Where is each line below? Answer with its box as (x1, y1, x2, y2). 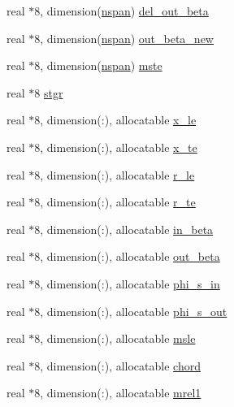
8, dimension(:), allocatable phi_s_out (34, 302, 227, 319)
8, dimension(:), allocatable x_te (34, 138, 197, 155)
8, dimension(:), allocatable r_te (34, 193, 196, 210)
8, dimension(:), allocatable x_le (34, 111, 197, 128)
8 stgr (34, 84, 63, 101)
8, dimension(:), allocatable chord (34, 357, 201, 374)
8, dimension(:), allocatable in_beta (34, 220, 214, 237)
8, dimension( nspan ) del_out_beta (34, 2, 209, 19)
